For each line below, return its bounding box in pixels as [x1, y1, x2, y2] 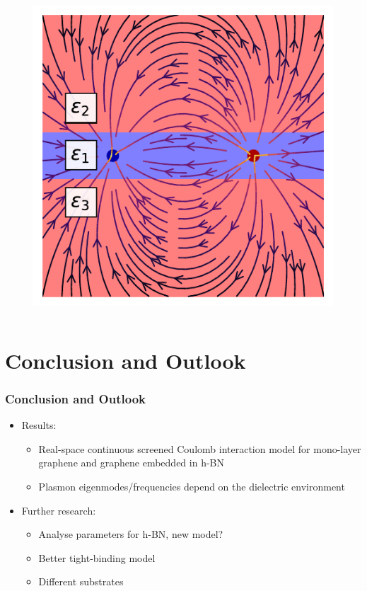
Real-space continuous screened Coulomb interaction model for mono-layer [38, 441, 361, 456]
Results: [21, 418, 57, 432]
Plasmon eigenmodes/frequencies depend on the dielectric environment [38, 478, 345, 493]
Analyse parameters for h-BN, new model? [38, 527, 223, 541]
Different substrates [38, 574, 124, 589]
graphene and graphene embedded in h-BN [38, 455, 224, 470]
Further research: [21, 503, 96, 517]
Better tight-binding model [38, 550, 156, 565]
